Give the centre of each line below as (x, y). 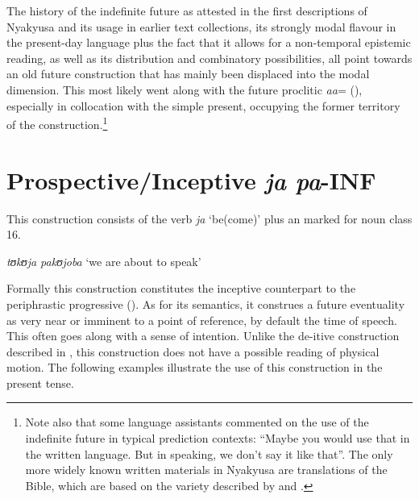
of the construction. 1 (57, 123)
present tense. (40, 383)
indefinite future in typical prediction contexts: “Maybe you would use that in (218, 438)
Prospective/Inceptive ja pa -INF (191, 180)
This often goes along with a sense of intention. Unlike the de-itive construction (203, 336)
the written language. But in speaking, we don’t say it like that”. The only (209, 453)
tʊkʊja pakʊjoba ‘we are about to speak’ (104, 261)
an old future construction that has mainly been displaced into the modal (188, 74)
